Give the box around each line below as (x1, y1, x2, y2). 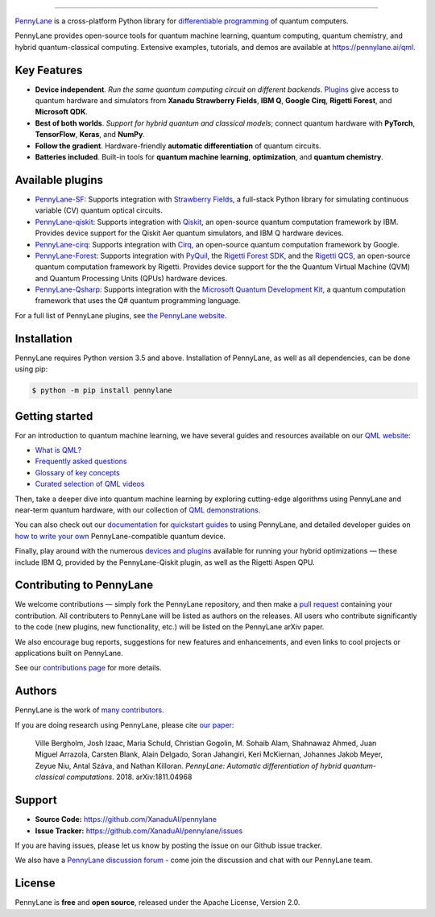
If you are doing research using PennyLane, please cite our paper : (14, 720, 234, 729)
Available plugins (14, 173, 104, 187)
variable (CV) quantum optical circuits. (35, 205, 163, 215)
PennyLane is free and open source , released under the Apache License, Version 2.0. (14, 898, 300, 907)
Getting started (14, 409, 93, 423)
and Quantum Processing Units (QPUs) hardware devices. (35, 273, 228, 283)
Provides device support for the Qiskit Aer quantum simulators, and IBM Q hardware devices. (35, 228, 344, 238)
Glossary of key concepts (35, 467, 120, 477)
